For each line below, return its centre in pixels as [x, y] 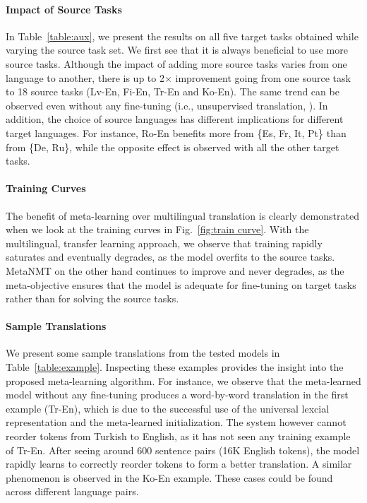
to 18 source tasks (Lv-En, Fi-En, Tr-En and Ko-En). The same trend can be [173, 91]
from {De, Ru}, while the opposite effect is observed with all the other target [173, 147]
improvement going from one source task [263, 77]
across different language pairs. [72, 491]
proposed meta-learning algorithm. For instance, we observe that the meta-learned [183, 380]
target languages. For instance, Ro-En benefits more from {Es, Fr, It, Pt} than [176, 132]
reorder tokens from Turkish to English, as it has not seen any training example [178, 436]
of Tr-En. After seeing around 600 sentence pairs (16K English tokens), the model [183, 450]
